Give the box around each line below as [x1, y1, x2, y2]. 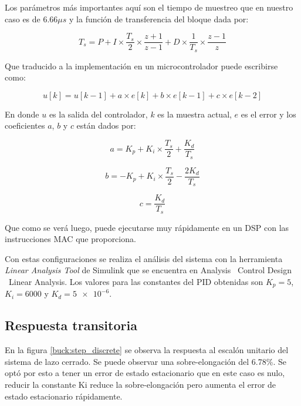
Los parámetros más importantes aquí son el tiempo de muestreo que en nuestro [5, 1, 293, 13]
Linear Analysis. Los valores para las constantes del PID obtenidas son [8, 276, 263, 287]
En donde [5, 108, 39, 120]
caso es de [5, 12, 40, 25]
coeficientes [5, 119, 45, 132]
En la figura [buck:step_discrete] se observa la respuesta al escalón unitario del [5, 344, 289, 356]
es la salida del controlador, [49, 108, 148, 120]
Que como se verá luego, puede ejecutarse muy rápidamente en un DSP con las [5, 221, 289, 233]
